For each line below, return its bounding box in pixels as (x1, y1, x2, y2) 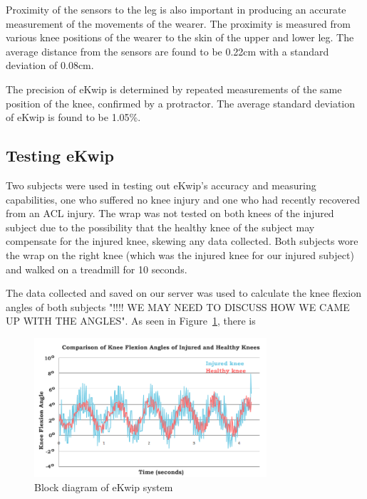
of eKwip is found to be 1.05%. (6, 110, 141, 125)
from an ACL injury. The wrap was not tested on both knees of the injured (6, 206, 334, 221)
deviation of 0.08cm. (6, 58, 94, 73)
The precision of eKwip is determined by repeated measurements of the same (6, 81, 342, 96)
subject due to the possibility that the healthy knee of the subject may (6, 219, 315, 234)
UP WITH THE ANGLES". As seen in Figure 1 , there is (6, 313, 256, 328)
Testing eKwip (6, 145, 114, 167)
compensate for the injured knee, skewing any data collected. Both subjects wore (6, 233, 358, 248)
